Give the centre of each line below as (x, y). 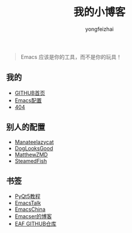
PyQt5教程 (28, 196)
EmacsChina (30, 209)
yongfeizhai (99, 29)
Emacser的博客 (33, 216)
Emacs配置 (28, 100)
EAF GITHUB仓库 (36, 224)
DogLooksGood (34, 148)
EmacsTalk (28, 203)
